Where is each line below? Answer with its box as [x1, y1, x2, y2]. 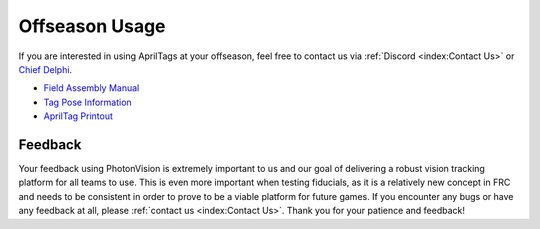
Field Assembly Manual [43, 82, 140, 94]
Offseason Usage [18, 15, 166, 37]
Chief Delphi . [18, 63, 73, 75]
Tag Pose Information [43, 96, 132, 108]
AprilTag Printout [43, 110, 114, 122]
